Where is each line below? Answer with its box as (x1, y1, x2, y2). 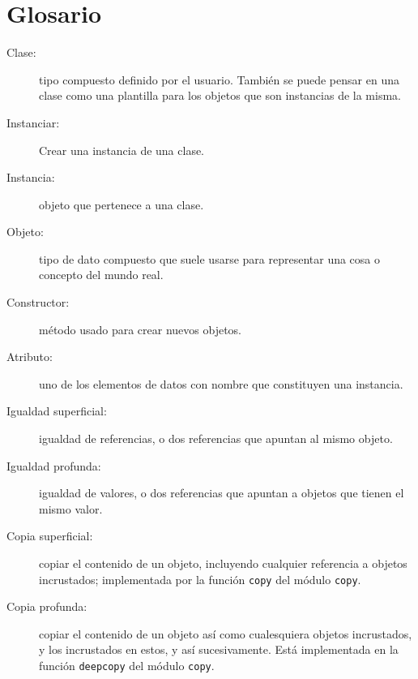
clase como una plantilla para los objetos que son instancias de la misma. (39, 87, 401, 104)
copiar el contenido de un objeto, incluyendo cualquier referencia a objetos (39, 555, 407, 571)
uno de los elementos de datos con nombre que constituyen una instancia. (39, 375, 403, 392)
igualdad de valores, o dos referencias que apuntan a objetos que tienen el (39, 484, 404, 501)
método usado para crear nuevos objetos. (39, 320, 242, 337)
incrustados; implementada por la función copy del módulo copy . (39, 570, 361, 587)
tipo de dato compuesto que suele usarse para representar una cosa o (39, 250, 381, 267)
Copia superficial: (6, 527, 93, 544)
